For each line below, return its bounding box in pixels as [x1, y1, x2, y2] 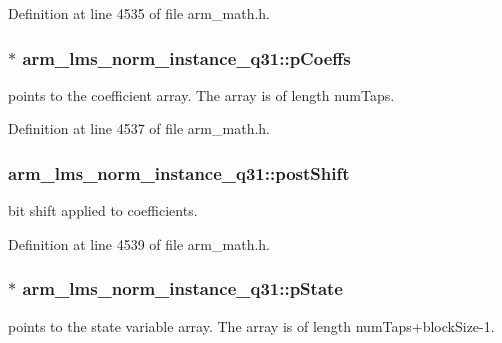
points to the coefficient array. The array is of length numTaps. [8, 84, 395, 105]
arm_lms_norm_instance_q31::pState [22, 276, 343, 301]
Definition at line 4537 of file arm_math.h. [8, 118, 270, 139]
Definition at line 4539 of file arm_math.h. [8, 233, 270, 254]
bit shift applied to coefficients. [8, 200, 198, 221]
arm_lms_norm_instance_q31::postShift [8, 160, 350, 185]
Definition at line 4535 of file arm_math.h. [8, 3, 270, 23]
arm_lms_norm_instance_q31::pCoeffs [22, 45, 351, 70]
